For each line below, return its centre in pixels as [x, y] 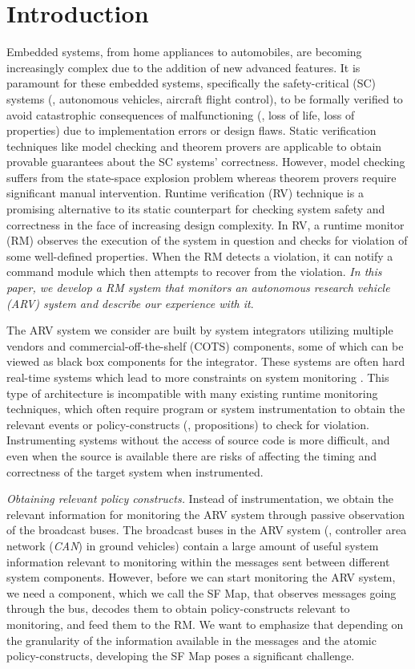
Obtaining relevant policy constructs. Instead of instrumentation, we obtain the [200, 499]
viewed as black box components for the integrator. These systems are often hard [206, 361]
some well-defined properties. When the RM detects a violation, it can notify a [200, 255]
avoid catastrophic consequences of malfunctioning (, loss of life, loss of [181, 114]
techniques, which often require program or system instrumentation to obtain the [206, 409]
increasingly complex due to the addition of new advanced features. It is [183, 67]
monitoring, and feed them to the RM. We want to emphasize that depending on [205, 624]
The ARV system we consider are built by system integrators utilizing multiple [200, 330]
